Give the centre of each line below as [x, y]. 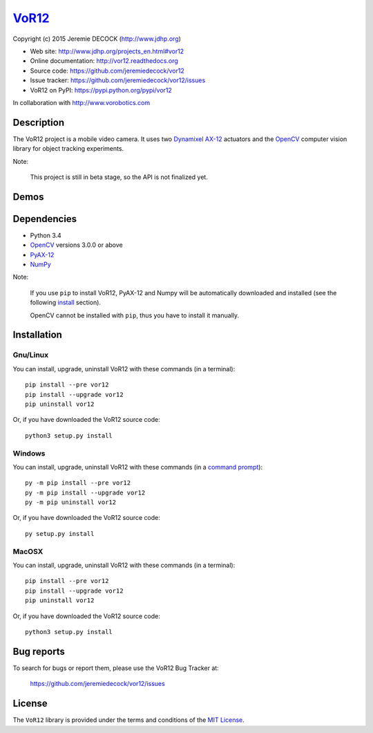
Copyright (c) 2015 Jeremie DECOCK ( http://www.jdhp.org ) [97, 39]
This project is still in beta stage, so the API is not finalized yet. [119, 177]
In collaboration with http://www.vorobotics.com [82, 102]
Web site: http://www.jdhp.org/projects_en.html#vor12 [107, 51]
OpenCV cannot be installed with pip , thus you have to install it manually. [135, 315]
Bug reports [39, 651]
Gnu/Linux [30, 355]
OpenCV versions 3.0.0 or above [77, 245]
